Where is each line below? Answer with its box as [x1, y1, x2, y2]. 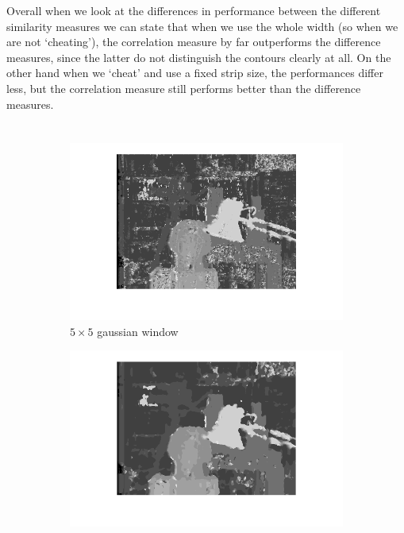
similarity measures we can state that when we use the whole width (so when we [6, 17, 398, 34]
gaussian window [97, 323, 179, 339]
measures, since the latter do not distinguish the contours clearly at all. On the [6, 48, 391, 65]
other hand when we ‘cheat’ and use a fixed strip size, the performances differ [6, 64, 383, 81]
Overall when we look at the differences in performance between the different [6, 2, 381, 18]
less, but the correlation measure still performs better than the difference [6, 79, 361, 96]
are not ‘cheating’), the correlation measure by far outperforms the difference [6, 33, 381, 50]
